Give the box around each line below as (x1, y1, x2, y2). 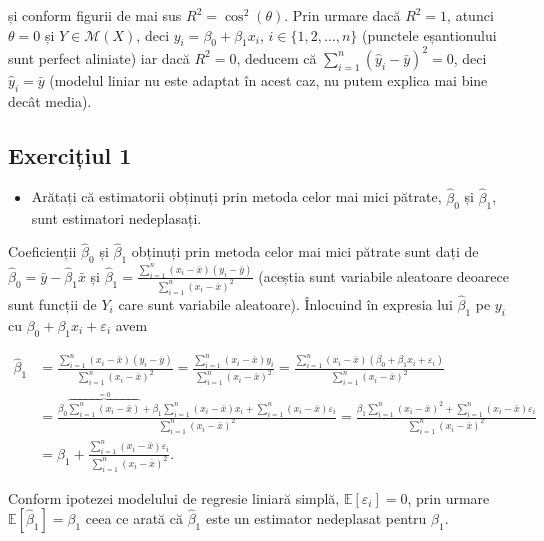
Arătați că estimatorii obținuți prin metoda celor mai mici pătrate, (31, 186, 442, 207)
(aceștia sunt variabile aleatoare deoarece (258, 265, 509, 286)
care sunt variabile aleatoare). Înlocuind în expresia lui (118, 293, 453, 314)
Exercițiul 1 (8, 139, 132, 170)
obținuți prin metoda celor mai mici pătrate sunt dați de (131, 241, 479, 262)
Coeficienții (8, 241, 77, 262)
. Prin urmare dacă (284, 5, 401, 25)
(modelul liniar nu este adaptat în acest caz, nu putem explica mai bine (49, 69, 488, 90)
